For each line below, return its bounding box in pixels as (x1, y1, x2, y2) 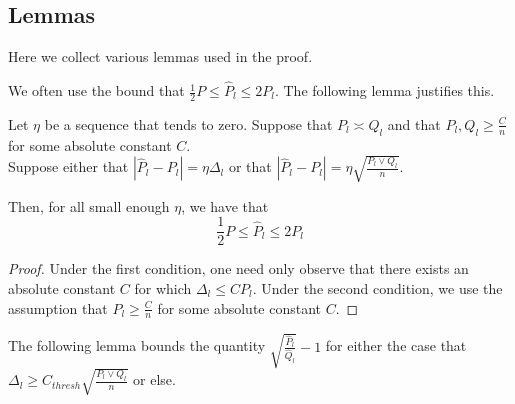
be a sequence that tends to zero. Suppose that (44, 113, 333, 134)
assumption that (8, 297, 108, 318)
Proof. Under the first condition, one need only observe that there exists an (8, 258, 469, 279)
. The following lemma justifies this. (274, 80, 495, 101)
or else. (133, 369, 176, 390)
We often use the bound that (8, 80, 185, 101)
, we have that (181, 195, 269, 216)
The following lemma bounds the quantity (8, 335, 266, 356)
